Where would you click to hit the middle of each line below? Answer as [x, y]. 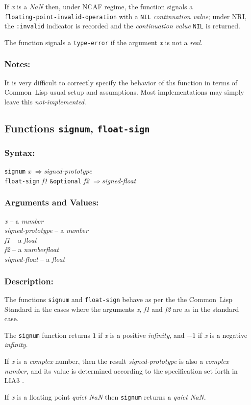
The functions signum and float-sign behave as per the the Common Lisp [119, 299]
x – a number [24, 220]
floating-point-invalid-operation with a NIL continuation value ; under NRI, [125, 16]
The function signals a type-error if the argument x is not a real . [103, 42]
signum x [18, 171]
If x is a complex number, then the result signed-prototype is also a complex [117, 361]
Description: [29, 281]
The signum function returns [47, 335]
